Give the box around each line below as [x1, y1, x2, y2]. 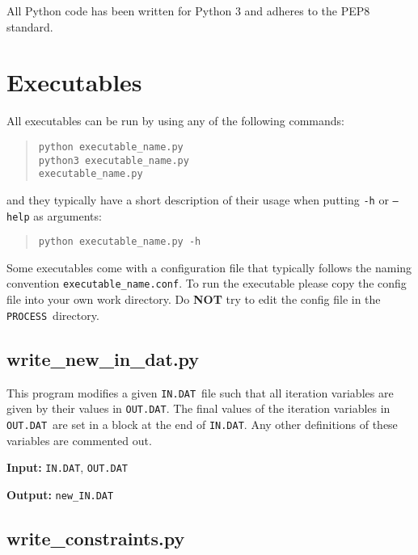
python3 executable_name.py [38, 154, 189, 166]
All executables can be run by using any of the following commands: [6, 112, 344, 129]
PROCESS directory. [6, 306, 99, 323]
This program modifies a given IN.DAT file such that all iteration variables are [6, 384, 394, 401]
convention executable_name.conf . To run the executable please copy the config [6, 275, 407, 292]
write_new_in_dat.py [6, 346, 200, 371]
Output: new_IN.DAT [6, 486, 114, 502]
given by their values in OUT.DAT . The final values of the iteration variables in [6, 400, 391, 417]
